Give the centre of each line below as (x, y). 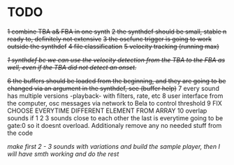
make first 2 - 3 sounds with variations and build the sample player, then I (114, 146)
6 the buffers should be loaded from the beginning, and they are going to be (117, 80)
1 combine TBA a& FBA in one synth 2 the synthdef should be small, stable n (117, 31)
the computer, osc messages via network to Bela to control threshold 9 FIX (115, 103)
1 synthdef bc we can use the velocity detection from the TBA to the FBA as (116, 59)
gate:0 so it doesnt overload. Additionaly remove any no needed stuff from (115, 125)
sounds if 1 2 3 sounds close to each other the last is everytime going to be (115, 118)
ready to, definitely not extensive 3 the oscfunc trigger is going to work (109, 38)
